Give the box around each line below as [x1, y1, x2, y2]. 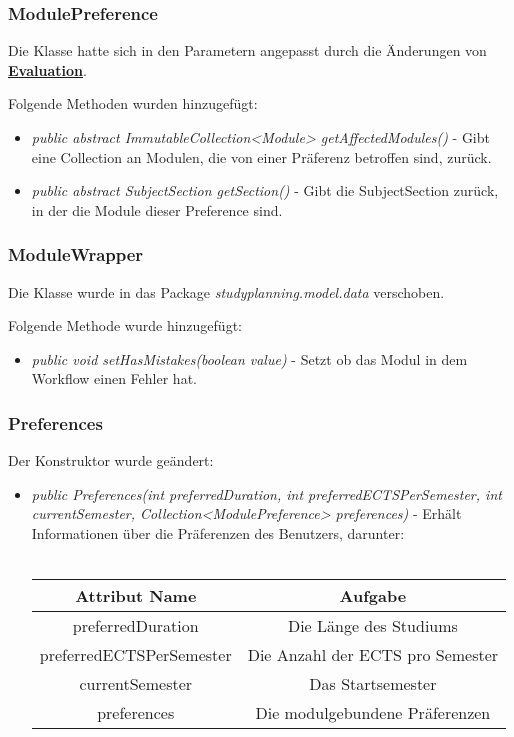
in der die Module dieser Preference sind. [31, 199, 283, 220]
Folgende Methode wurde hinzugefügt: [8, 315, 242, 336]
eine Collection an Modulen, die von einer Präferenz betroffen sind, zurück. [31, 146, 492, 167]
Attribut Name [75, 584, 197, 608]
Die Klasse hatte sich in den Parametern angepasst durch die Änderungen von [8, 40, 487, 61]
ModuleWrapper [8, 242, 144, 267]
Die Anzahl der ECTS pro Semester [247, 643, 499, 667]
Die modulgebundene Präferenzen [255, 701, 491, 725]
